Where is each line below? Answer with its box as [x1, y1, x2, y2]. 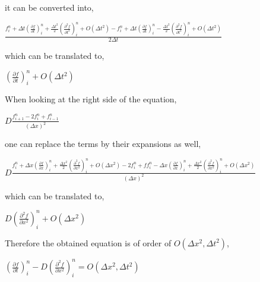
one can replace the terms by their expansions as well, [5, 137, 201, 150]
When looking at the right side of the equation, [5, 93, 177, 105]
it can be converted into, [5, 1, 94, 13]
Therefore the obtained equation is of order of [5, 236, 172, 249]
